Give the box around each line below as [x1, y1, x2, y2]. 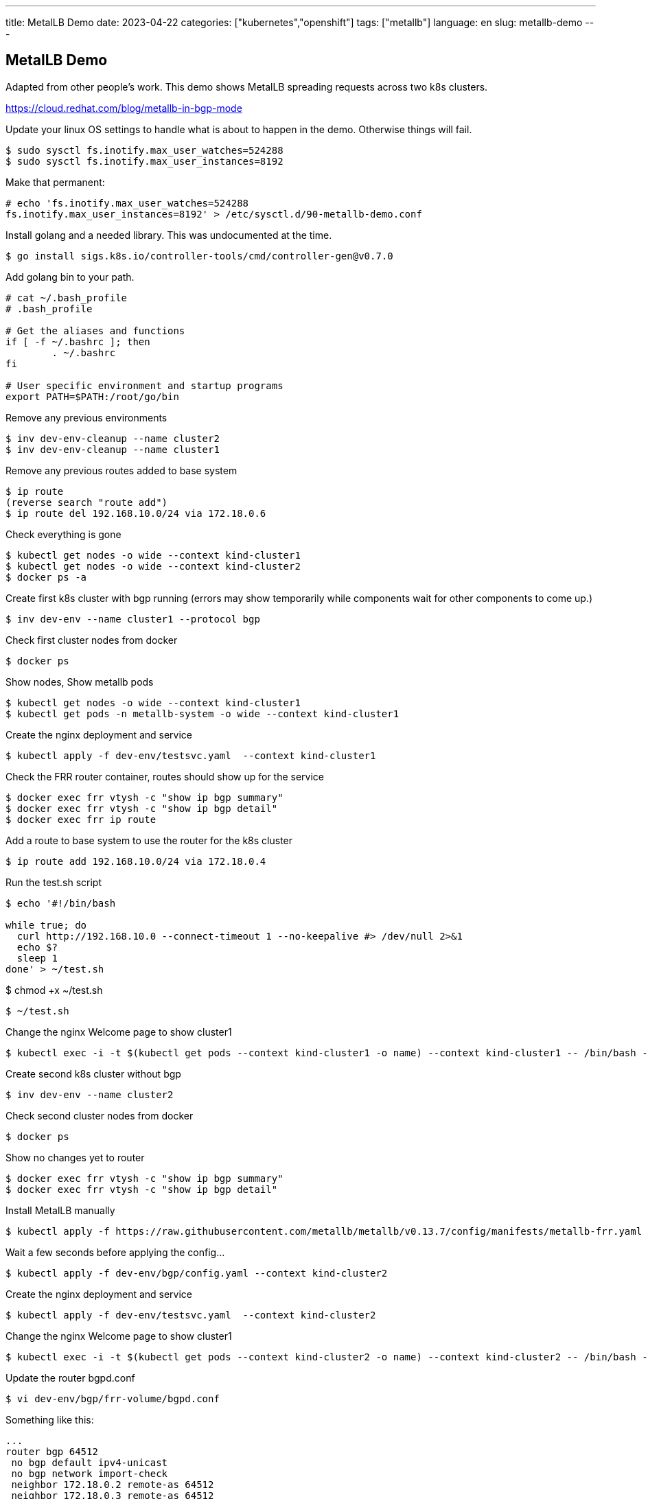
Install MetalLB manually [5, 1204, 115, 1216]
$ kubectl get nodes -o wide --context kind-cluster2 [5, 560, 301, 572]
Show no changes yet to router [5, 1151, 145, 1163]
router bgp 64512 [5, 1445, 98, 1457]
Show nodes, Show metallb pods [5, 675, 154, 688]
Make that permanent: [5, 176, 105, 188]
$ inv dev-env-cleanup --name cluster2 [5, 432, 220, 444]
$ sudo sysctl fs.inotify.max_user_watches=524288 [5, 144, 283, 156]
